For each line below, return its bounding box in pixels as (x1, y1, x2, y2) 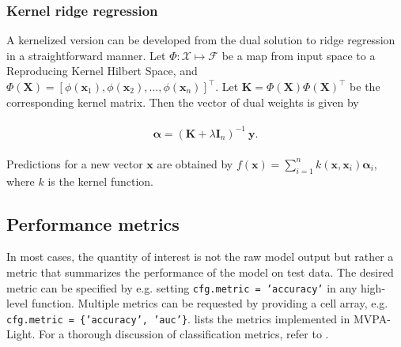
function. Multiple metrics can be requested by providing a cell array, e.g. (31, 295, 388, 311)
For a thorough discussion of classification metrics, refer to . (39, 326, 329, 342)
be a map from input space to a (221, 47, 376, 63)
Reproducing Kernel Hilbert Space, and (6, 62, 198, 79)
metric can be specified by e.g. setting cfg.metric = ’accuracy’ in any (6, 279, 357, 296)
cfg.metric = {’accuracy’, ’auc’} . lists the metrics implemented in (6, 310, 350, 326)
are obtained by (157, 155, 233, 172)
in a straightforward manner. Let (6, 47, 166, 63)
